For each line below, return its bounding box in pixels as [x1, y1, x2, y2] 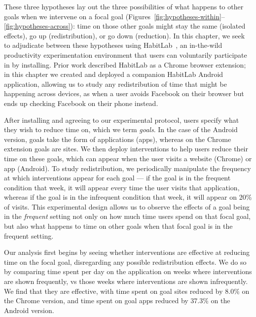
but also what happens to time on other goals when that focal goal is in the [4, 221, 233, 231]
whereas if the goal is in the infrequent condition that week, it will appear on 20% [4, 192, 252, 202]
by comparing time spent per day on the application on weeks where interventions [4, 266, 252, 277]
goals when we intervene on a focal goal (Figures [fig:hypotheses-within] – [4, 11, 225, 21]
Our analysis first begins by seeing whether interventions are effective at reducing [4, 247, 250, 257]
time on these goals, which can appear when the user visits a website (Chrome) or [4, 153, 252, 163]
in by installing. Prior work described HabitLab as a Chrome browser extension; [4, 59, 246, 70]
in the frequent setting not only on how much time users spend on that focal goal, [4, 211, 251, 221]
